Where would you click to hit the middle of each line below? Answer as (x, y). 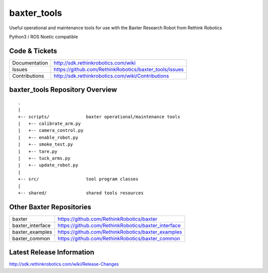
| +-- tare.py (38, 151)
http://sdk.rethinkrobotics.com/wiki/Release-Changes (64, 264)
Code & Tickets (33, 51)
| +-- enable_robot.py (48, 137)
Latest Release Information (52, 252)
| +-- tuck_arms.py (44, 158)
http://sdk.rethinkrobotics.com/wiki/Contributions (111, 76)
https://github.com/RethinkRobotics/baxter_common (119, 238)
